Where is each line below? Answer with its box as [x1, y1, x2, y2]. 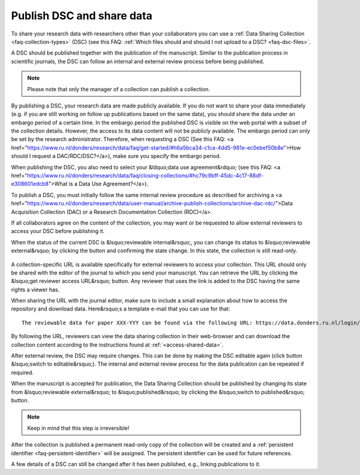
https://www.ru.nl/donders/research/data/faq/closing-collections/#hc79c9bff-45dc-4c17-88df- [27, 172, 263, 180]
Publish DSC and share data [11, 9, 152, 22]
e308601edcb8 [11, 180, 49, 187]
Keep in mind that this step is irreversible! [27, 424, 130, 432]
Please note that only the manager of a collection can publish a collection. [27, 85, 210, 92]
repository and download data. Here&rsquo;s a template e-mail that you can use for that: [11, 305, 230, 312]
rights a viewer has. [11, 286, 60, 293]
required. [11, 369, 34, 376]
